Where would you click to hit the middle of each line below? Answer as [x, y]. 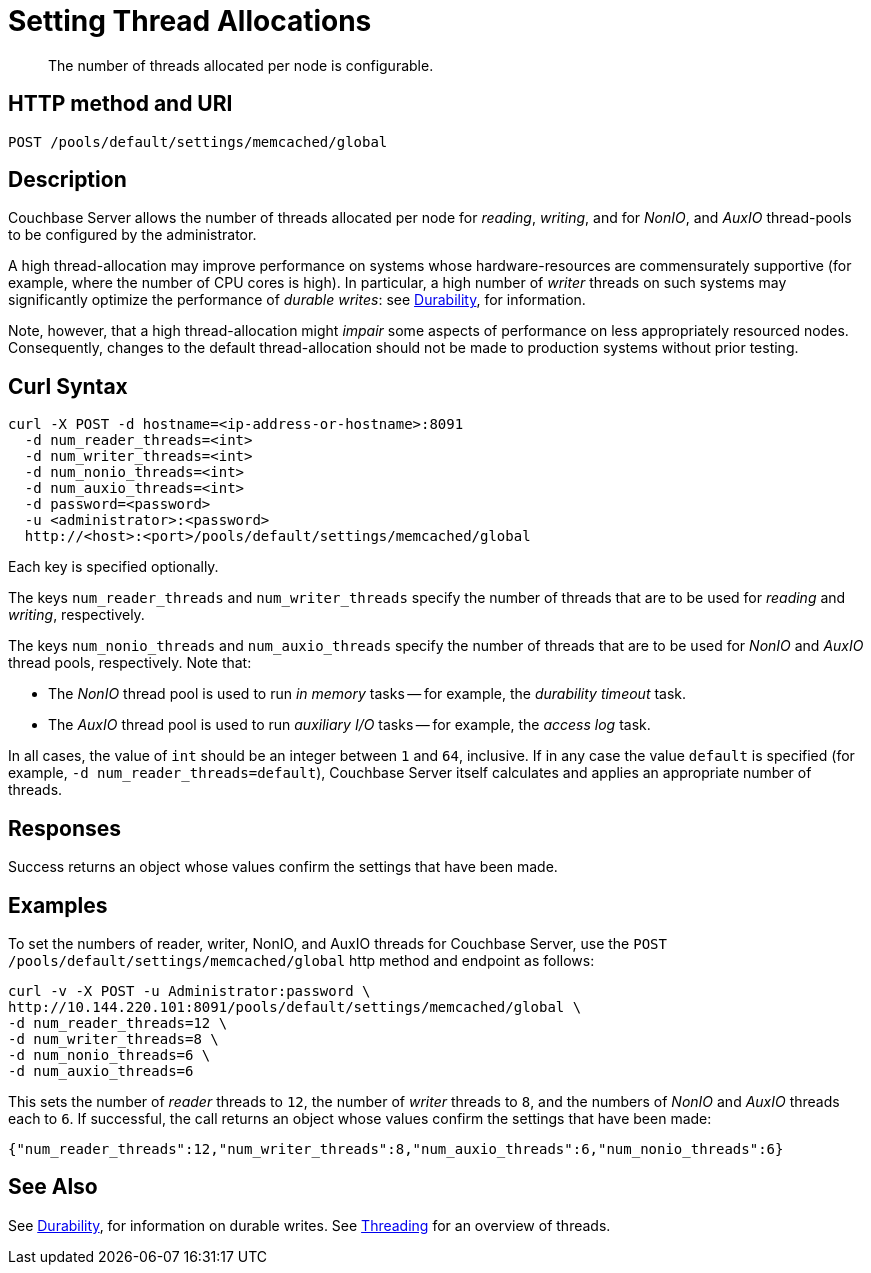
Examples [58, 905]
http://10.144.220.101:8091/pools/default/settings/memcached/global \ [295, 1006]
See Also [53, 1187]
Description [67, 180]
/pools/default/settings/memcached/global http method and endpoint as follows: [301, 960]
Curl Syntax [68, 386]
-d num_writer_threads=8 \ [113, 1038]
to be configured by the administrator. [132, 235]
